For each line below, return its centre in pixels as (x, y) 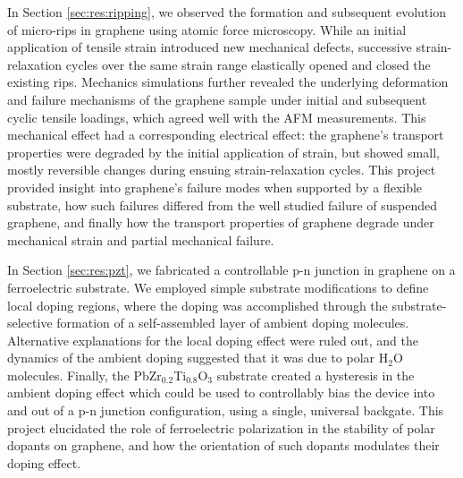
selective (30, 323)
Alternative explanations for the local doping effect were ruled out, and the (213, 340)
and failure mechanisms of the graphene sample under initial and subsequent (217, 99)
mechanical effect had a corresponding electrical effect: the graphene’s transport (226, 135)
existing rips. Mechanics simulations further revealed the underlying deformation (228, 82)
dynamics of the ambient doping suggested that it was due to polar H (198, 358)
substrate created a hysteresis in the (316, 375)
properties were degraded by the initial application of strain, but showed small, (223, 152)
